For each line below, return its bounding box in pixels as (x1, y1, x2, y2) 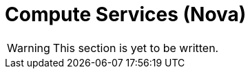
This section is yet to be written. (52, 40, 219, 55)
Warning (7, 40, 50, 55)
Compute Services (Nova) (5, 3, 247, 26)
